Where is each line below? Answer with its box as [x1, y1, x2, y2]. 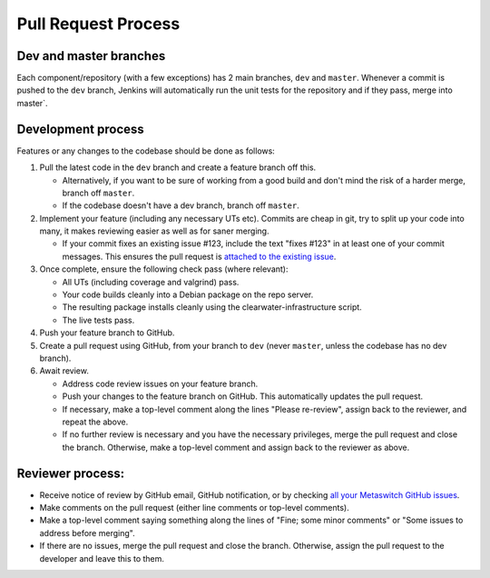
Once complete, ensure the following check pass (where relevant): [39, 264, 289, 274]
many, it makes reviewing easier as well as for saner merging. [39, 225, 269, 236]
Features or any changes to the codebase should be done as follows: [16, 145, 276, 156]
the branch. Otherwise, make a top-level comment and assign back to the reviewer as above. [62, 442, 410, 453]
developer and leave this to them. [39, 553, 165, 563]
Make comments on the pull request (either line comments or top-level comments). [39, 503, 349, 513]
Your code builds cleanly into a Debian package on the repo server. [62, 289, 314, 300]
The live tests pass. [62, 314, 135, 325]
